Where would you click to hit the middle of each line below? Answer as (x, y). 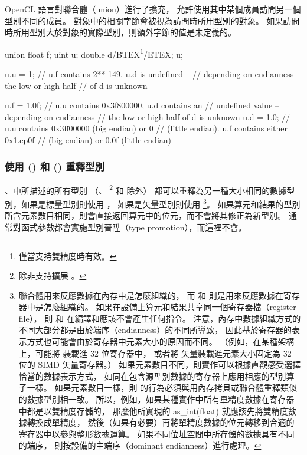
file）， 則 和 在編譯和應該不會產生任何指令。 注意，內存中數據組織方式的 (160, 318)
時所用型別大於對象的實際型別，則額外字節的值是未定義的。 (120, 32)
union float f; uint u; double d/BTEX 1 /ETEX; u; (94, 53)
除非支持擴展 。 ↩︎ (53, 276)
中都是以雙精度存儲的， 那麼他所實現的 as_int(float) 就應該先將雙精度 (153, 411)
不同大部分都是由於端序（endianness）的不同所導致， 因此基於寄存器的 (155, 330)
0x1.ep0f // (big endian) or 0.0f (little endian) (88, 140)
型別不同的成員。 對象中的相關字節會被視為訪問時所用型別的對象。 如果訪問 (152, 20)
